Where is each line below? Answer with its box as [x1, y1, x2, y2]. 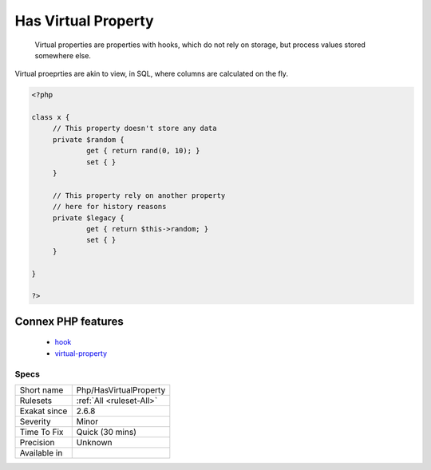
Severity [19, 416, 51, 427]
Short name [19, 384, 64, 395]
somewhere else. [34, 50, 92, 60]
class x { [31, 113, 70, 122]
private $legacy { [52, 213, 125, 223]
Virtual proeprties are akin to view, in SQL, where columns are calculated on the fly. [14, 69, 289, 79]
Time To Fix [19, 426, 64, 437]
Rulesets [19, 395, 52, 406]
